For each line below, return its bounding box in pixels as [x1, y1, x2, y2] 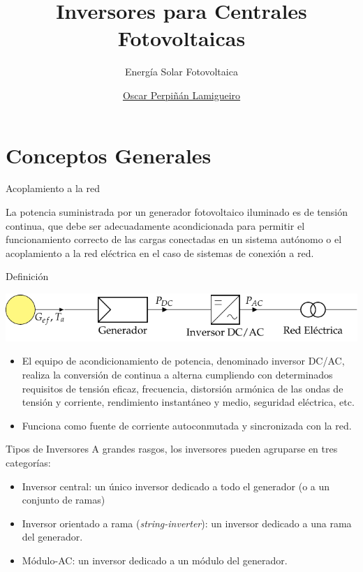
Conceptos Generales [6, 140, 212, 169]
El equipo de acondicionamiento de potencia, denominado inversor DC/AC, [22, 353, 345, 368]
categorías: [6, 455, 51, 469]
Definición [6, 269, 49, 284]
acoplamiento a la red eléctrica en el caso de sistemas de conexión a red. [6, 245, 314, 260]
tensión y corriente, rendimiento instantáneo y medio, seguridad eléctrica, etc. [22, 395, 355, 409]
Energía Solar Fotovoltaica [125, 64, 238, 79]
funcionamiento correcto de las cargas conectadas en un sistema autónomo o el [6, 232, 342, 247]
